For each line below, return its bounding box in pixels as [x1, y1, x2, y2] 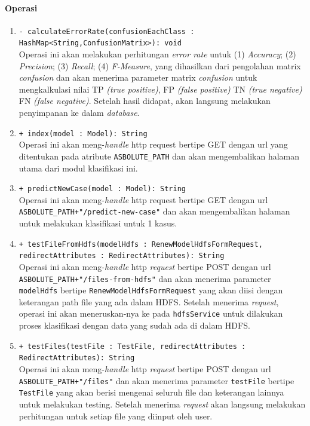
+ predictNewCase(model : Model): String [19, 185, 186, 194]
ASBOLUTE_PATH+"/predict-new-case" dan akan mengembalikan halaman [19, 205, 290, 217]
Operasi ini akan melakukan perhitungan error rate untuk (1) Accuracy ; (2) [19, 48, 296, 60]
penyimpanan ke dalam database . [19, 106, 140, 119]
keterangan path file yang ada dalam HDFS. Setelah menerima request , [19, 295, 279, 308]
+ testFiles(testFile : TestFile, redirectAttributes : [19, 342, 246, 351]
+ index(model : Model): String [19, 129, 148, 138]
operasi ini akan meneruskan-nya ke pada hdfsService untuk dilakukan [19, 307, 283, 320]
